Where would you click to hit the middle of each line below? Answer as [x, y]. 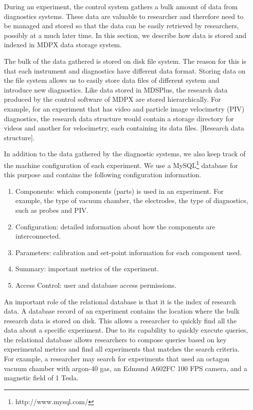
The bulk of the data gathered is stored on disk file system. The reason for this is [125, 61]
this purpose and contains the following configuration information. [103, 175]
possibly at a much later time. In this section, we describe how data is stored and [125, 35]
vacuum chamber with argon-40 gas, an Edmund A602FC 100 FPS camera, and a [126, 368]
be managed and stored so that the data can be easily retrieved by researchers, [121, 26]
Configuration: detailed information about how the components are [115, 226]
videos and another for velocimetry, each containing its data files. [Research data [124, 128]
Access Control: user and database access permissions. [96, 285]
